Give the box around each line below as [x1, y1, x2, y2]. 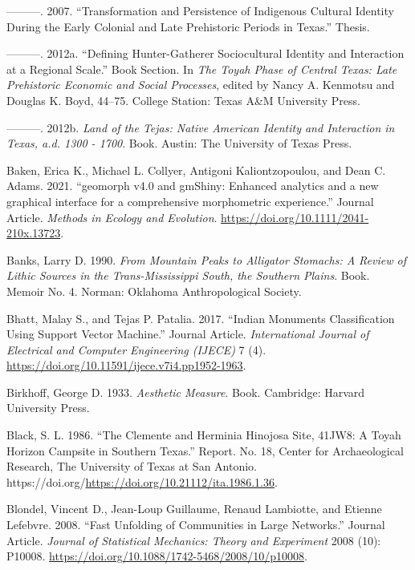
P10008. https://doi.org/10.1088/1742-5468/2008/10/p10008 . [6, 548, 307, 564]
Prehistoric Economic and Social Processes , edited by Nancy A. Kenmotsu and [6, 76, 395, 93]
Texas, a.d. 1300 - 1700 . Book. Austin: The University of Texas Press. [6, 135, 352, 152]
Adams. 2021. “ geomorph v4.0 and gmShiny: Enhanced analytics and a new [6, 177, 379, 194]
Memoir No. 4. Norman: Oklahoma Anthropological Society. [6, 282, 302, 299]
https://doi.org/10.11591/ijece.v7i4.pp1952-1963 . [6, 357, 246, 374]
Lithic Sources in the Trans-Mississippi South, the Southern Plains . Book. [6, 267, 370, 284]
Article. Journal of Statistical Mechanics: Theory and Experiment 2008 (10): [6, 532, 381, 548]
